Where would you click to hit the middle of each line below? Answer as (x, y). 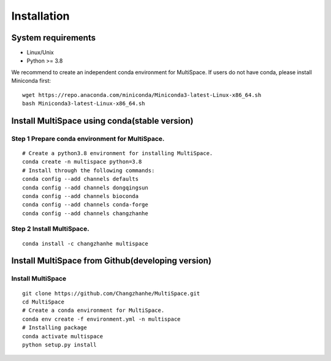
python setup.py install (59, 344)
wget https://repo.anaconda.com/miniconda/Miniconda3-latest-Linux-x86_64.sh (142, 95)
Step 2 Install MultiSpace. (50, 229)
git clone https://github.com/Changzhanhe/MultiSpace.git (111, 293)
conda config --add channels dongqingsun (85, 188)
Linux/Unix (40, 53)
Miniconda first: (31, 81)
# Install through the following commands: (89, 170)
